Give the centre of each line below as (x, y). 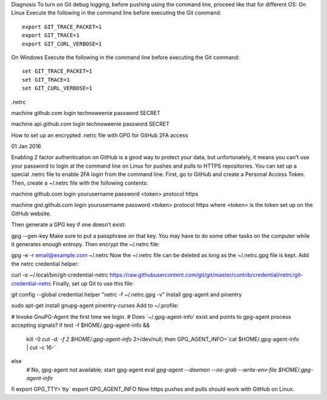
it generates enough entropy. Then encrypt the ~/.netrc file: (85, 244)
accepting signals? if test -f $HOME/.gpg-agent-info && (81, 325)
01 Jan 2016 (26, 146)
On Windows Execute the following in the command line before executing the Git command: (125, 57)
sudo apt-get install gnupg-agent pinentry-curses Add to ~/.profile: (95, 306)
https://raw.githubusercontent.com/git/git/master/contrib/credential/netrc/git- (206, 275)
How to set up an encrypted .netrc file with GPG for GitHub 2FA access (100, 135)
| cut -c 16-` (41, 347)
